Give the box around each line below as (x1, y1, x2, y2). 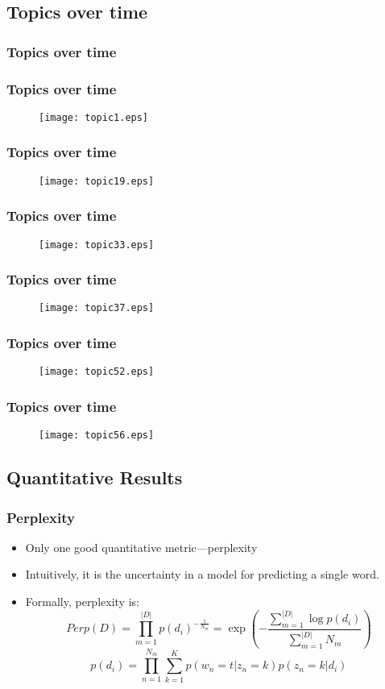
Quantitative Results (6, 465, 183, 490)
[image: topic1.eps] (39, 111, 149, 123)
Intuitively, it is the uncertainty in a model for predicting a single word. (25, 566, 379, 583)
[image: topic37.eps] (39, 302, 155, 314)
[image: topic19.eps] (39, 175, 155, 187)
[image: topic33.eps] (39, 239, 155, 251)
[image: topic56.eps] (39, 430, 155, 442)
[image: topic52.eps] (39, 366, 155, 378)
